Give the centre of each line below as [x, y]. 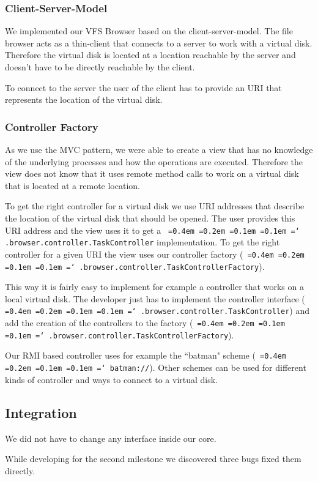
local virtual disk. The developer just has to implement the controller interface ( [155, 298]
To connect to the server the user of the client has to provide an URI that [143, 87]
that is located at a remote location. [72, 185]
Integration [41, 412]
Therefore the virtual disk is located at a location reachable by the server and [150, 55]
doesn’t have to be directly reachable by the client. [100, 67]
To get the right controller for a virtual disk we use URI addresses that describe [155, 206]
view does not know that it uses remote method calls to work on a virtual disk [152, 173]
